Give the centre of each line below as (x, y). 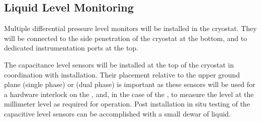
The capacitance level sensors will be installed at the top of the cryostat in (119, 64)
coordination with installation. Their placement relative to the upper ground (122, 74)
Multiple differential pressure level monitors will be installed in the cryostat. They (130, 28)
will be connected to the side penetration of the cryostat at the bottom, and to (126, 38)
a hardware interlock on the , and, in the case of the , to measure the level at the (129, 94)
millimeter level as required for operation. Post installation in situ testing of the (127, 104)
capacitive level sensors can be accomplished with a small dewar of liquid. (117, 113)
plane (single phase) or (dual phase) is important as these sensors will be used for (130, 84)
